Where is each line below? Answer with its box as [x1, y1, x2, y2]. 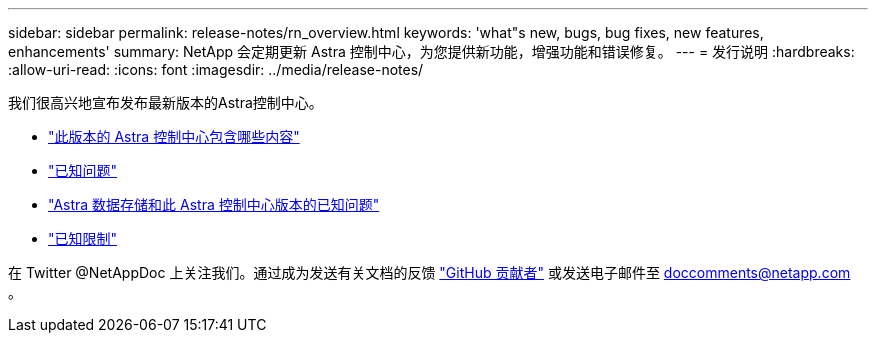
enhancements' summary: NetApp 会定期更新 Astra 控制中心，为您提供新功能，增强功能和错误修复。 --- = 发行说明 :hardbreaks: [8, 43, 855, 60]
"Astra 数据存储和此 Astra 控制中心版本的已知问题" [48, 196, 380, 213]
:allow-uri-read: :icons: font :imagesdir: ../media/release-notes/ [8, 61, 424, 78]
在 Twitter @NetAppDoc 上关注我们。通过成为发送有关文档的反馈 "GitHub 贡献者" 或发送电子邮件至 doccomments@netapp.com [8, 264, 851, 281]
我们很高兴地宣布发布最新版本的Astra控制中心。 [8, 94, 323, 111]
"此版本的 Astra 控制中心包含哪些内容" [48, 128, 300, 145]
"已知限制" [48, 230, 118, 247]
